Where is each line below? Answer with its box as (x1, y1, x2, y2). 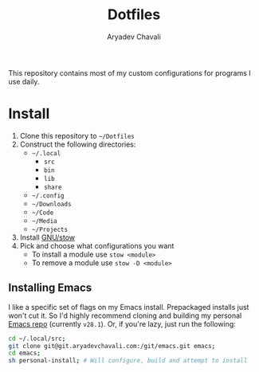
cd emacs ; (8, 349, 41, 358)
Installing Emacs (8, 281, 92, 295)
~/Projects (31, 225, 69, 233)
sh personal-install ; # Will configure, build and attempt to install (8, 357, 248, 365)
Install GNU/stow (19, 233, 76, 242)
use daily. (8, 76, 40, 86)
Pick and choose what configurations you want (19, 241, 175, 250)
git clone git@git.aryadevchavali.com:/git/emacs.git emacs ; (8, 342, 216, 350)
